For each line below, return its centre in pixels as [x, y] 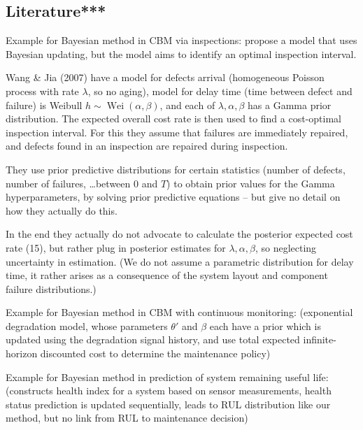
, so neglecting [286, 247]
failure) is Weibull [44, 105]
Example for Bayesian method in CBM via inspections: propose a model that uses [181, 40]
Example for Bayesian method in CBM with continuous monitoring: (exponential [179, 312]
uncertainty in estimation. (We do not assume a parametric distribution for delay [180, 261]
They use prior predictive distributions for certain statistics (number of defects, [176, 169]
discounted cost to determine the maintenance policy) [155, 353]
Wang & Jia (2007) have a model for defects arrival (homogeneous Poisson [165, 77]
